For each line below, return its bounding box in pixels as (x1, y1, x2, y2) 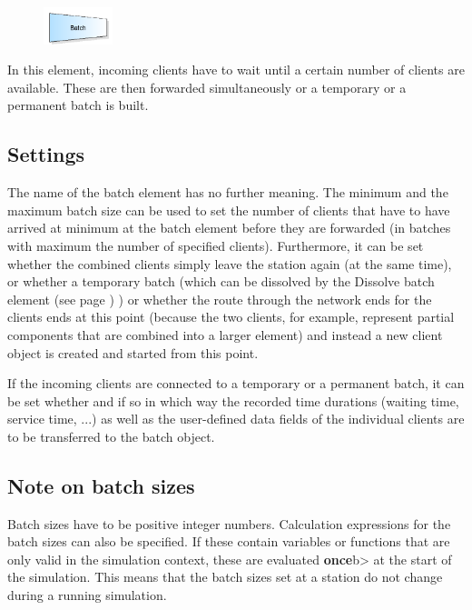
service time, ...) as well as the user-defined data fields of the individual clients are (7, 409, 465, 428)
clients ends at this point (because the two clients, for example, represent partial (7, 307, 455, 326)
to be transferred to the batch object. (7, 426, 215, 445)
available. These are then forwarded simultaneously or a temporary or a (7, 77, 407, 96)
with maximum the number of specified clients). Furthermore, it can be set (7, 235, 424, 255)
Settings (7, 140, 84, 168)
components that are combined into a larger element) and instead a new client (7, 325, 443, 344)
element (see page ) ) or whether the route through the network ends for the (7, 289, 432, 308)
